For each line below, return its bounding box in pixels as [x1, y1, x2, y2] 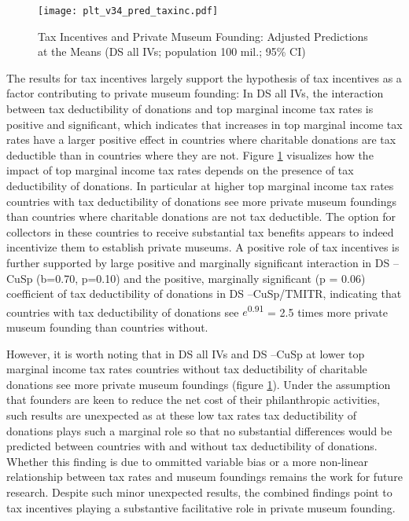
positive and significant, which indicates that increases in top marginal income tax [6, 116, 403, 132]
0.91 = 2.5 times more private [247, 301, 389, 320]
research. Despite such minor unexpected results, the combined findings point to [6, 483, 392, 500]
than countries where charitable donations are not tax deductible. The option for [6, 208, 396, 225]
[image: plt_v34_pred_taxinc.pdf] [38, 6, 219, 17]
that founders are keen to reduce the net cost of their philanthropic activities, [6, 391, 380, 408]
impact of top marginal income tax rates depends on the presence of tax [6, 162, 354, 178]
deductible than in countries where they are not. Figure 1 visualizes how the [6, 146, 374, 163]
